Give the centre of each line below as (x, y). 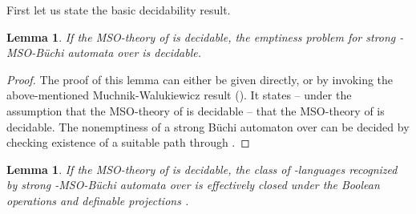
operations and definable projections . (98, 200)
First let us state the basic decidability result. (119, 10)
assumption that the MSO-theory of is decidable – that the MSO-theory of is (196, 110)
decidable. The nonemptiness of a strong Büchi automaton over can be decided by (208, 126)
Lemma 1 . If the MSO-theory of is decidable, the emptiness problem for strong (201, 36)
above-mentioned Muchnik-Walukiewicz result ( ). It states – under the (179, 95)
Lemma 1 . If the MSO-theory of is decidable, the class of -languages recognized (202, 169)
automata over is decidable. (135, 52)
